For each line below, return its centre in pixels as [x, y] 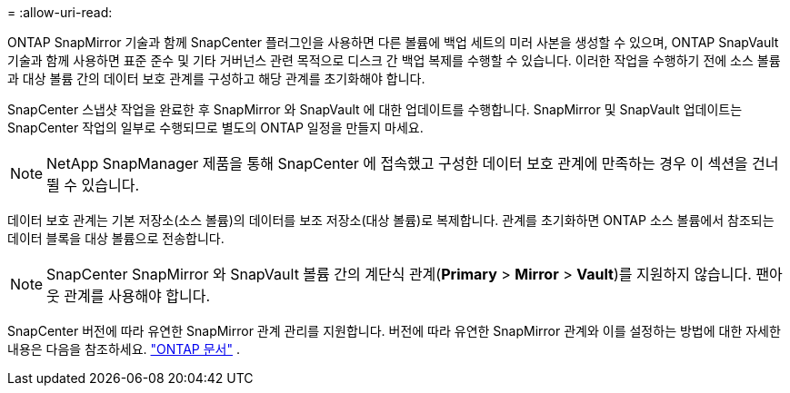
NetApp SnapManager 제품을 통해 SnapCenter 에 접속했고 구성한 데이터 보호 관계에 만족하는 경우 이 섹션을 [397, 163]
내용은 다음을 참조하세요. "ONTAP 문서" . [124, 349]
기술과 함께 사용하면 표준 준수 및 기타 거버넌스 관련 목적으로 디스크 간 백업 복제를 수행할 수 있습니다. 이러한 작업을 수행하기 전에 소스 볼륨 [394, 60]
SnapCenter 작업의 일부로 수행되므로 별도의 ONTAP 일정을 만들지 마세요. [215, 128]
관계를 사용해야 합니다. [137, 296]
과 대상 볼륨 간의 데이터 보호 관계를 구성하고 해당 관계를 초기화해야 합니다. [216, 79]
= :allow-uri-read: [60, 12]
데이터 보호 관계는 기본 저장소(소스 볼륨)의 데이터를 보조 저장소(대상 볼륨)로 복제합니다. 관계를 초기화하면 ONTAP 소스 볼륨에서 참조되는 [391, 220]
